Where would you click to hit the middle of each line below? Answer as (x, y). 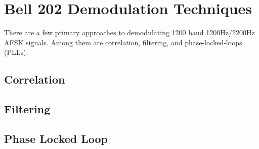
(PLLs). (16, 52)
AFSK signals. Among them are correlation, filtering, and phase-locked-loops (123, 42)
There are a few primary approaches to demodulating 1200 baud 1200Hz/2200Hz (129, 32)
